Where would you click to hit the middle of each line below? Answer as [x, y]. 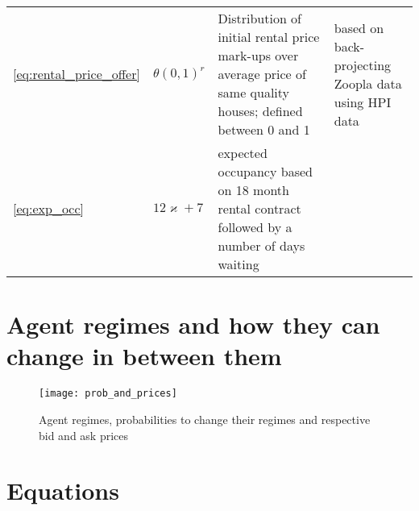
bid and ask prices [84, 435]
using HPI [363, 102]
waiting [239, 264]
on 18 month [253, 190]
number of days [261, 245]
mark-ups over [258, 55]
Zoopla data [368, 83]
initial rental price [269, 37]
